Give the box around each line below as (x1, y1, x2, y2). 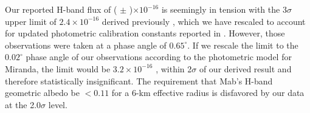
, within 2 (156, 62, 192, 75)
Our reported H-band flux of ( (5, 3, 117, 15)
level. (48, 98, 67, 111)
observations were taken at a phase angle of (5, 38, 167, 51)
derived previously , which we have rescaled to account (102, 15, 306, 27)
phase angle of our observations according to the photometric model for (26, 50, 292, 63)
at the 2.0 (5, 98, 41, 111)
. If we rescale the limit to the (187, 38, 298, 51)
